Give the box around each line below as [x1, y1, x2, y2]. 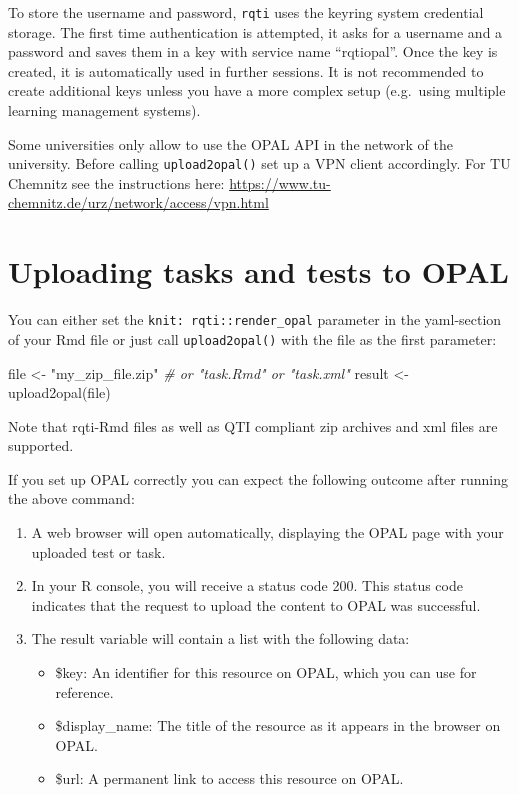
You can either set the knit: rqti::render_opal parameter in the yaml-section [8, 309, 502, 330]
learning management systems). [8, 100, 201, 121]
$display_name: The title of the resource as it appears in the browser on [55, 715, 501, 736]
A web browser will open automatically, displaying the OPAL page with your [31, 522, 504, 543]
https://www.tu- [229, 172, 331, 193]
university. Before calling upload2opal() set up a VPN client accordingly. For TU [8, 153, 511, 174]
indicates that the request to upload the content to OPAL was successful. [31, 594, 481, 615]
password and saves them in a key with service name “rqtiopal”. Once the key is [8, 41, 498, 62]
